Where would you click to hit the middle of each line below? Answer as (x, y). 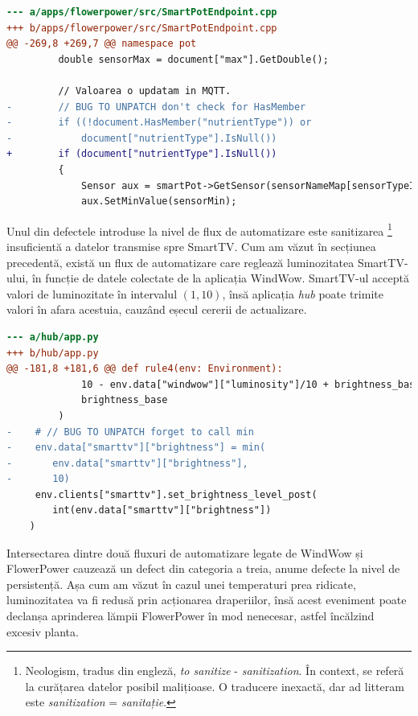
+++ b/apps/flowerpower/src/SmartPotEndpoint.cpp (142, 28)
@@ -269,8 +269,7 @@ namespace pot (102, 44)
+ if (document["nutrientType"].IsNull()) (142, 154)
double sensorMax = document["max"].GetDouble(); (193, 59)
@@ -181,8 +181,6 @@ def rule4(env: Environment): (145, 369)
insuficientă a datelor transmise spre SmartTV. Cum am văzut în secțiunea (191, 246)
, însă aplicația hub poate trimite (303, 293)
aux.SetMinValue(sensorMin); (159, 202)
